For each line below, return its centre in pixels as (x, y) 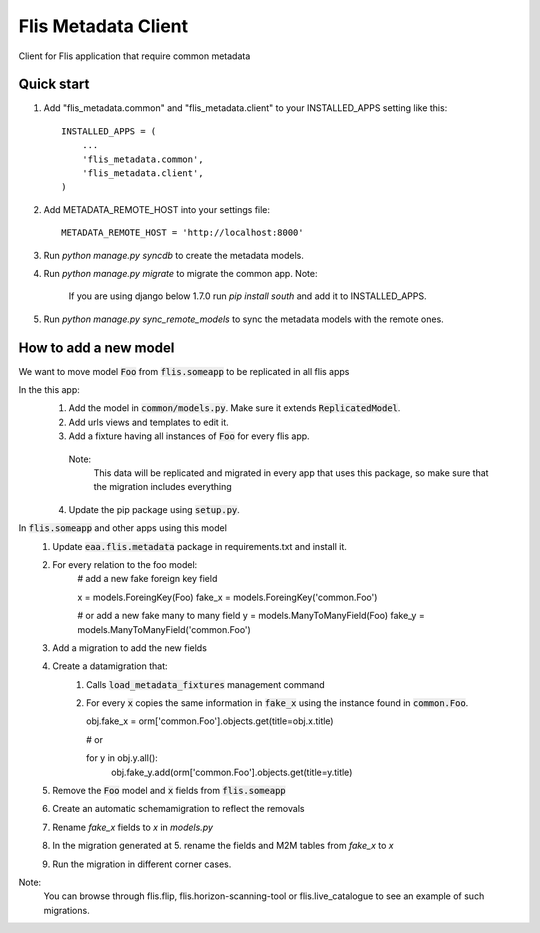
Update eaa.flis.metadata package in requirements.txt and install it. (199, 546)
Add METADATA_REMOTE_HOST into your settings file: (156, 209)
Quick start (54, 84)
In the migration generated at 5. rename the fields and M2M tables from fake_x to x (223, 846)
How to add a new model (96, 347)
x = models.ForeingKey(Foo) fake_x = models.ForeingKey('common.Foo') (227, 597)
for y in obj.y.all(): (122, 758)
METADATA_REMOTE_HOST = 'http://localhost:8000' (182, 233)
